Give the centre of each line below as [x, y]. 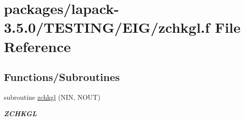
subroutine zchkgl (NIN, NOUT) [52, 97]
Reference [37, 46]
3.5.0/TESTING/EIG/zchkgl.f [107, 27]
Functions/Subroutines [62, 77]
